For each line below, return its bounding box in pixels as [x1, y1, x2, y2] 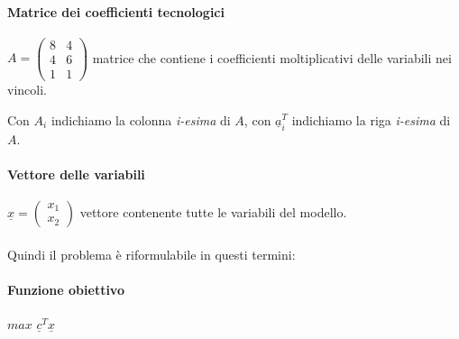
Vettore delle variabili [7, 164, 145, 183]
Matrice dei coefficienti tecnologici [7, 2, 225, 21]
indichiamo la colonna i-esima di [50, 110, 231, 129]
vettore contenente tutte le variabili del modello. [79, 202, 347, 221]
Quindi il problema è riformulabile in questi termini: [7, 244, 296, 263]
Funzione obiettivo [7, 279, 124, 298]
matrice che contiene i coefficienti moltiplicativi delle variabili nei [92, 48, 452, 67]
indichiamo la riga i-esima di [291, 110, 451, 129]
